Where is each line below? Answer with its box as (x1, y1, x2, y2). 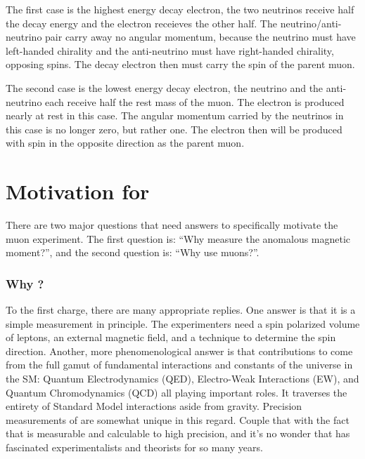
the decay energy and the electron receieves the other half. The (6, 15, 277, 30)
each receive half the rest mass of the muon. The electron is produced (45, 94, 345, 109)
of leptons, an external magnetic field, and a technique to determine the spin (6, 330, 336, 345)
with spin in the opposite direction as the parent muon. (6, 135, 245, 150)
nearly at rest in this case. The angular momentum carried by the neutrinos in (6, 108, 344, 123)
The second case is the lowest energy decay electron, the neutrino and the (6, 80, 324, 95)
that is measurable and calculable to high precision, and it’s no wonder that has (6, 426, 350, 441)
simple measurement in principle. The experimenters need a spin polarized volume (6, 316, 360, 331)
